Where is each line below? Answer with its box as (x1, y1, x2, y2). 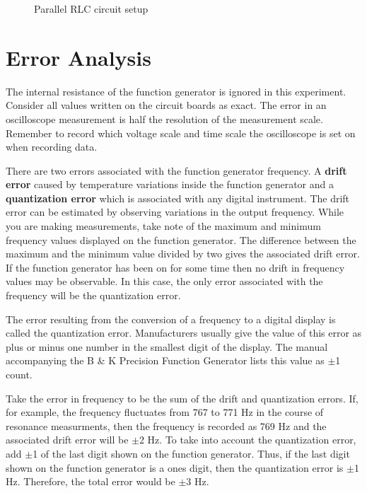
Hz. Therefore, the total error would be (6, 474, 175, 489)
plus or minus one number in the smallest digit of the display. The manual (6, 339, 328, 354)
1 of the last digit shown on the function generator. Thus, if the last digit (33, 446, 350, 460)
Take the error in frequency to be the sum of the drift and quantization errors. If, (6, 390, 359, 405)
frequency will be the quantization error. (6, 288, 181, 303)
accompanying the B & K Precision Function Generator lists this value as (6, 353, 325, 368)
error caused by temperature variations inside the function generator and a (6, 177, 334, 192)
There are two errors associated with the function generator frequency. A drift (6, 163, 347, 178)
